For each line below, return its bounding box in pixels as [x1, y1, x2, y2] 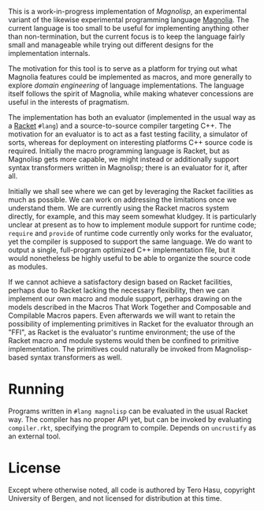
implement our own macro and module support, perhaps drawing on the [8, 294, 243, 303]
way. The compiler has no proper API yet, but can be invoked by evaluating [8, 414, 252, 424]
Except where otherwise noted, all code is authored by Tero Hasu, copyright [8, 485, 255, 494]
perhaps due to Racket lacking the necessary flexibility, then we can [8, 285, 230, 295]
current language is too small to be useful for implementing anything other [8, 24, 250, 32]
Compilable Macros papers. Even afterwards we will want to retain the [8, 311, 236, 320]
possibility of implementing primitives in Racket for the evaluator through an [8, 319, 254, 328]
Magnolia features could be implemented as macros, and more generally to [8, 73, 252, 81]
